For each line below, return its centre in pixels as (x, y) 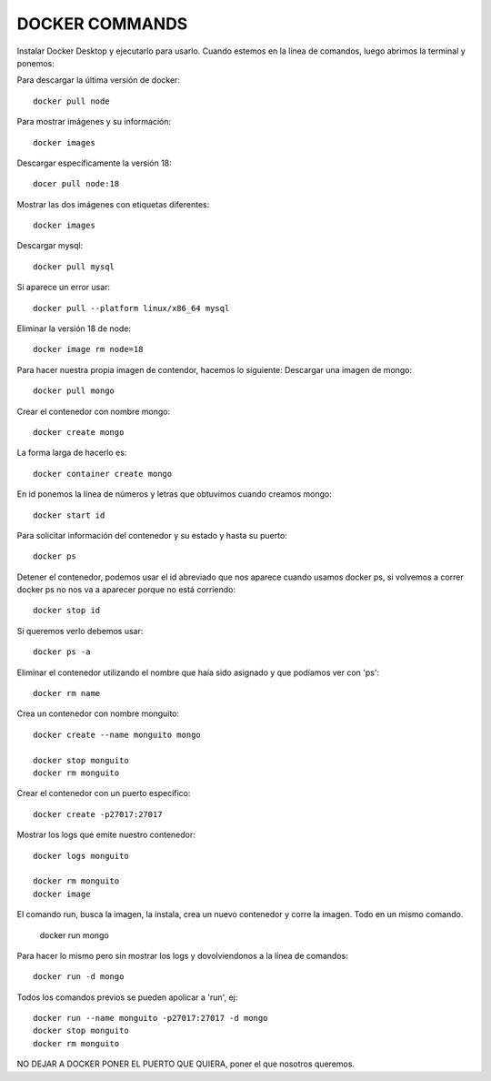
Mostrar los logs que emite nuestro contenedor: (106, 835)
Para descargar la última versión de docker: (99, 80)
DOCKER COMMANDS (102, 24)
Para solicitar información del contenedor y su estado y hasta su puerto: (152, 535)
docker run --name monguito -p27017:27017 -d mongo (150, 1018)
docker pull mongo (74, 391)
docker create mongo (79, 432)
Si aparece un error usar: (64, 288)
